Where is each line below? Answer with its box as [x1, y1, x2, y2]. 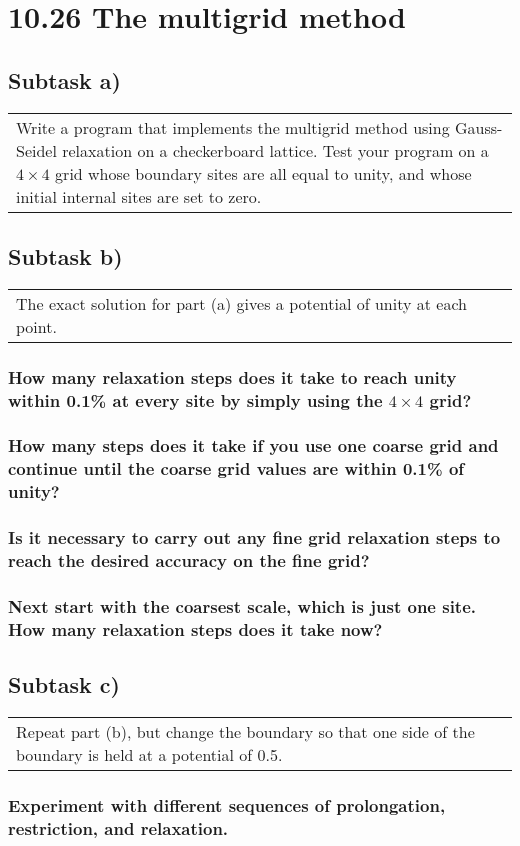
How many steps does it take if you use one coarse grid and [8, 433, 499, 458]
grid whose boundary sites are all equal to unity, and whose [55, 161, 472, 185]
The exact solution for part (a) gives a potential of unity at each [16, 291, 467, 315]
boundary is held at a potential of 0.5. [16, 742, 283, 766]
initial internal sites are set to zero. [16, 184, 262, 208]
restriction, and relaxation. [8, 815, 229, 840]
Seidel [16, 138, 57, 162]
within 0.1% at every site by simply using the [8, 387, 383, 412]
